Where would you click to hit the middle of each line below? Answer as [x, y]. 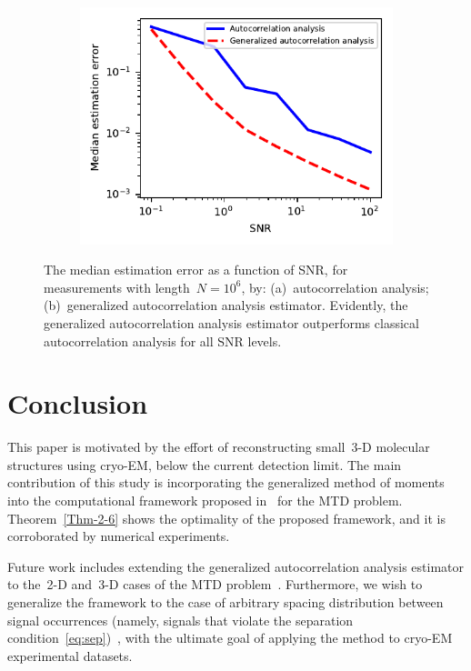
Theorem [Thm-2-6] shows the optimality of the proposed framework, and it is [226, 518]
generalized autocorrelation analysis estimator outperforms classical [231, 322]
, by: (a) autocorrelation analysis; [335, 287]
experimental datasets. [70, 655]
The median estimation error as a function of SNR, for [196, 270]
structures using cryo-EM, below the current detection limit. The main [205, 464]
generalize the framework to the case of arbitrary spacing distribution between [225, 602]
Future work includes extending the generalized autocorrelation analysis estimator [236, 566]
